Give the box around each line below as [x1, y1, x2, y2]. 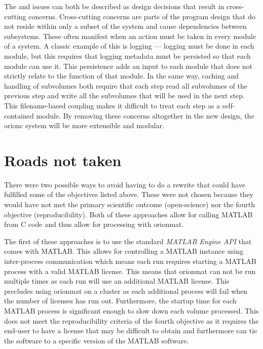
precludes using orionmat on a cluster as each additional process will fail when [4, 285, 248, 296]
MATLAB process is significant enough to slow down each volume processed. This [4, 305, 259, 316]
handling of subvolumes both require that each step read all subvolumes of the [4, 80, 248, 91]
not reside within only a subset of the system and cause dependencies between [4, 21, 247, 31]
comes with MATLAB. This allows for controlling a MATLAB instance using [4, 246, 244, 256]
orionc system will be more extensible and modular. [4, 120, 165, 131]
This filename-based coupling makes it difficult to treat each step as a [4, 100, 220, 110]
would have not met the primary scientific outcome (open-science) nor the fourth [4, 199, 255, 210]
